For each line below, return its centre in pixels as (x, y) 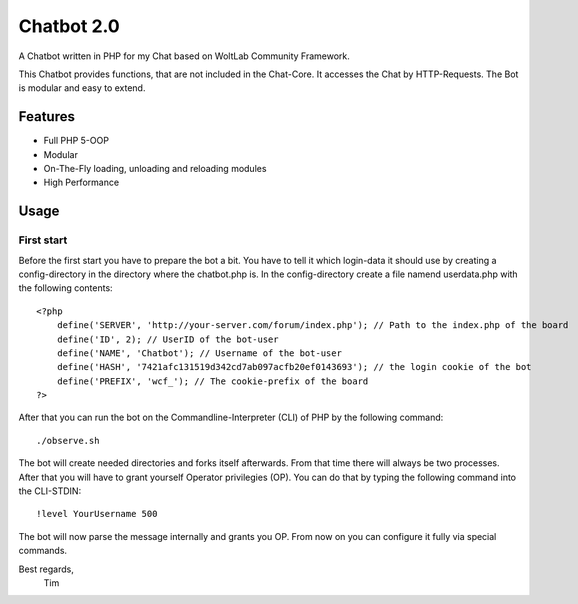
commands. (43, 551)
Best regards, (46, 569)
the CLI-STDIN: (50, 491)
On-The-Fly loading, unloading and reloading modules (155, 169)
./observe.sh (68, 440)
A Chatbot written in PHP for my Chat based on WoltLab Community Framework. (184, 56)
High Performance (81, 182)
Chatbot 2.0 (69, 26)
